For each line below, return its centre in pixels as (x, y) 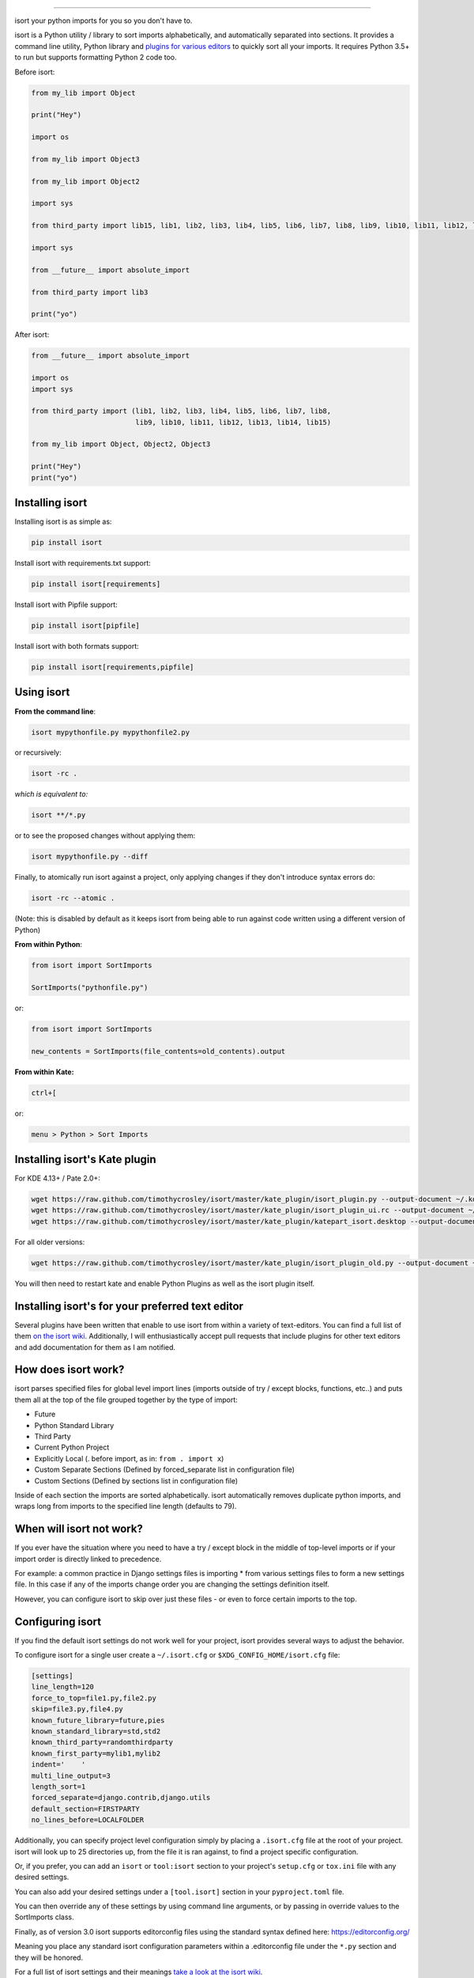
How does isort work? (70, 1370)
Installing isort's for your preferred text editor (129, 1306)
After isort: (32, 335)
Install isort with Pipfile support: (66, 604)
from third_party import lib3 (90, 292)
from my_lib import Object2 (85, 181)
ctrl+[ (44, 1093)
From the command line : (55, 711)
